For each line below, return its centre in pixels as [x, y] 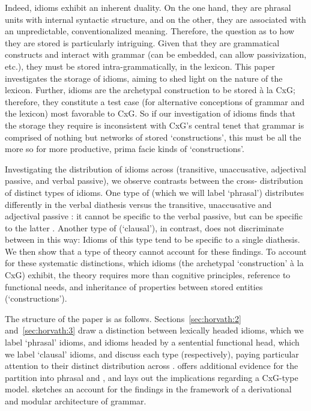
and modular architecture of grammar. [76, 401]
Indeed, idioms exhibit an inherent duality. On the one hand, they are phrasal [148, 7]
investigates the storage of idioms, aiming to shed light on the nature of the [144, 78]
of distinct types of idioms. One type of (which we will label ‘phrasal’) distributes [155, 192]
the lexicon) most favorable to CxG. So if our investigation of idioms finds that [150, 113]
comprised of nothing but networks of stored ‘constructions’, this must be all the [153, 137]
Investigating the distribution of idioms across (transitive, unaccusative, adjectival [155, 169]
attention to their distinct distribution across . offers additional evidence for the [152, 366]
